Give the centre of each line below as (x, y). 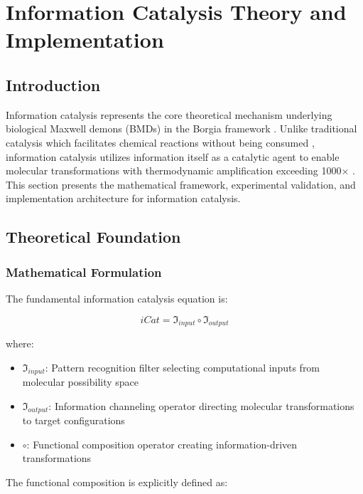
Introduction (53, 84)
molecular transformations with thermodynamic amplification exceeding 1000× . (180, 170)
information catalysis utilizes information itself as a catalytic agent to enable (173, 156)
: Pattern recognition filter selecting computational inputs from (183, 367)
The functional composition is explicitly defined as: (117, 482)
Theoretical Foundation (93, 237)
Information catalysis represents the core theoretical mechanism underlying (169, 114)
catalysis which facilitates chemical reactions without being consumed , (160, 142)
